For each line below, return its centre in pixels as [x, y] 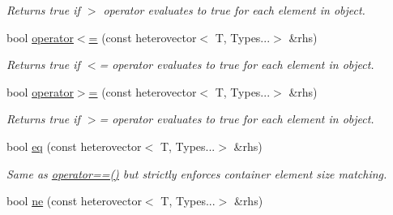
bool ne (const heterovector [74, 201]
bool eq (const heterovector [74, 146]
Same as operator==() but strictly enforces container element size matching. [197, 173]
